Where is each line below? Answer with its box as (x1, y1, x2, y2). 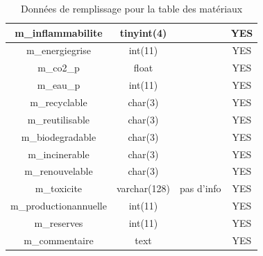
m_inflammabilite (15, 25, 103, 40)
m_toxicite (35, 181, 83, 196)
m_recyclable (30, 94, 87, 109)
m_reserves (34, 215, 83, 230)
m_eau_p (37, 78, 80, 92)
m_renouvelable (24, 164, 93, 178)
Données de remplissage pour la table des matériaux (21, 1, 243, 15)
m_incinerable (28, 146, 90, 161)
